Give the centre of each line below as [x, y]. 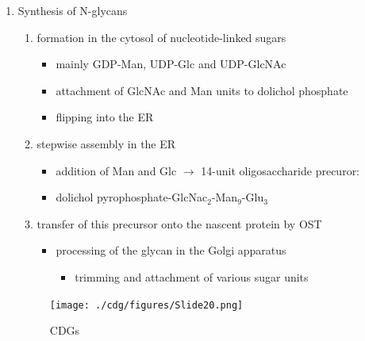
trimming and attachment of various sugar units [192, 276]
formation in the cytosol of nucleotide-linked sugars [161, 37]
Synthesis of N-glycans [73, 10]
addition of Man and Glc [116, 170]
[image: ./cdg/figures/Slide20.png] [146, 305]
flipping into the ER [105, 117]
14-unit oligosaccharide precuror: [280, 170]
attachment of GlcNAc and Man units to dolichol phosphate [202, 90]
